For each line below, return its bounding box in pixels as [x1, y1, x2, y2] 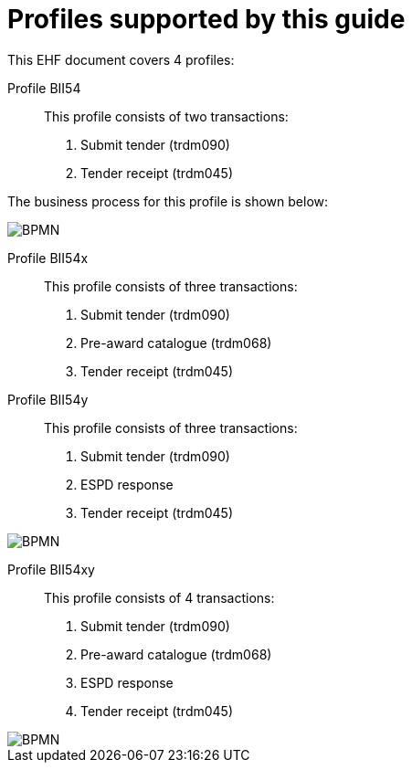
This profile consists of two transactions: [44, 108, 289, 124]
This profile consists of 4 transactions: [44, 589, 275, 606]
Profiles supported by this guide [7, 4, 406, 35]
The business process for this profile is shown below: [7, 193, 329, 209]
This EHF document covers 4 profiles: [7, 51, 235, 68]
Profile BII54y [7, 391, 89, 407]
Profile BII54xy [7, 561, 95, 577]
